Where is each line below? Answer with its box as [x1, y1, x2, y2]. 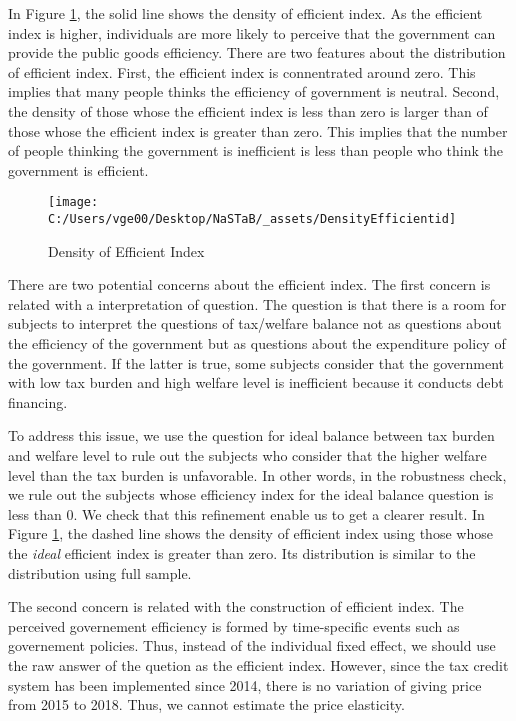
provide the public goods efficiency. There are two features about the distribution [8, 42, 506, 63]
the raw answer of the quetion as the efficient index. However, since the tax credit [8, 654, 509, 675]
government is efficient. [8, 159, 149, 180]
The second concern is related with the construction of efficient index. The [8, 596, 464, 617]
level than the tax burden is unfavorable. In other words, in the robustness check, [8, 464, 507, 485]
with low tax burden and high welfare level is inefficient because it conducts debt [8, 372, 504, 393]
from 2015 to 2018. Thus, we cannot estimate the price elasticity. [8, 694, 405, 715]
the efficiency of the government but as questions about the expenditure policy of [8, 333, 506, 354]
